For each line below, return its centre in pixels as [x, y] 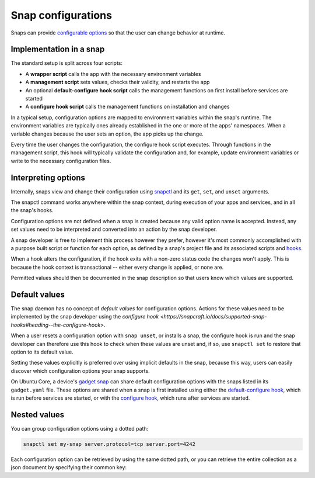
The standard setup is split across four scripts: [66, 63]
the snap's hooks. [32, 210]
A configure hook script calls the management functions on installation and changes [127, 107]
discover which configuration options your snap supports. [80, 370]
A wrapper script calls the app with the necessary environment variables [113, 74]
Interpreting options [48, 177]
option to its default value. [42, 352]
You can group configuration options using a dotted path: [80, 428]
